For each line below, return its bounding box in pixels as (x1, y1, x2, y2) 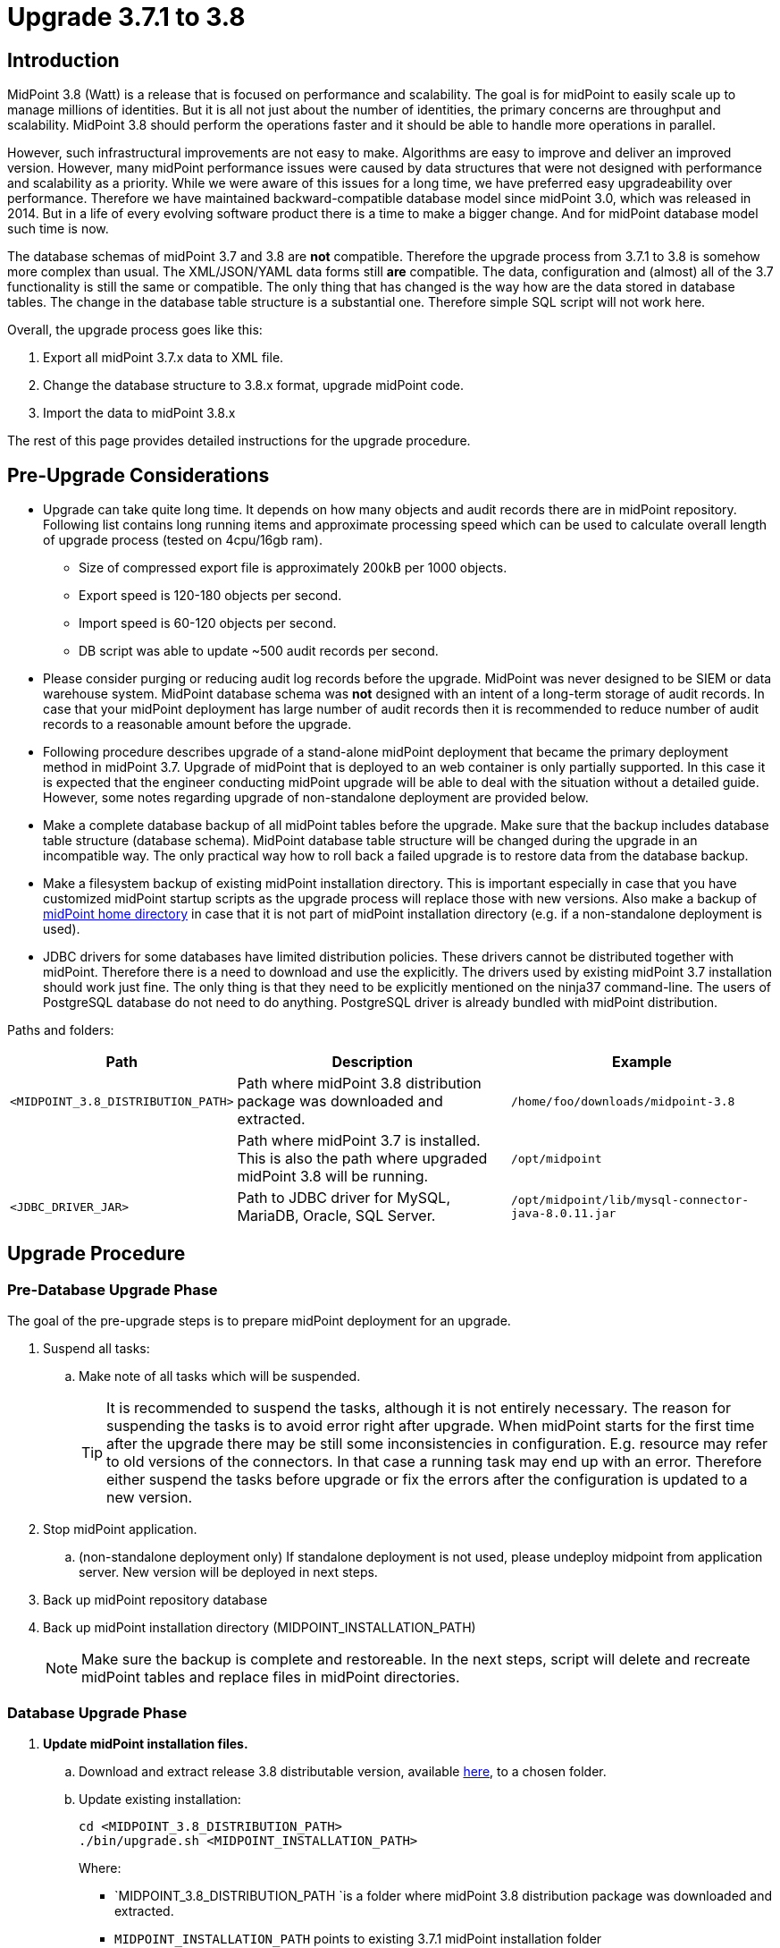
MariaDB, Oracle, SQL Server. (237, 1207, 436, 1225)
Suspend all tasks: (43, 1341, 150, 1357)
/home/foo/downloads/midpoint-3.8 (510, 1094, 735, 1108)
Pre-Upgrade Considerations (7, 463, 270, 487)
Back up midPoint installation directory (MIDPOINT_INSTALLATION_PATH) (43, 1620, 476, 1636)
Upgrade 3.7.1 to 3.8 (7, 2, 246, 32)
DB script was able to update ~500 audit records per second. (79, 643, 439, 659)
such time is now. (7, 221, 109, 237)
